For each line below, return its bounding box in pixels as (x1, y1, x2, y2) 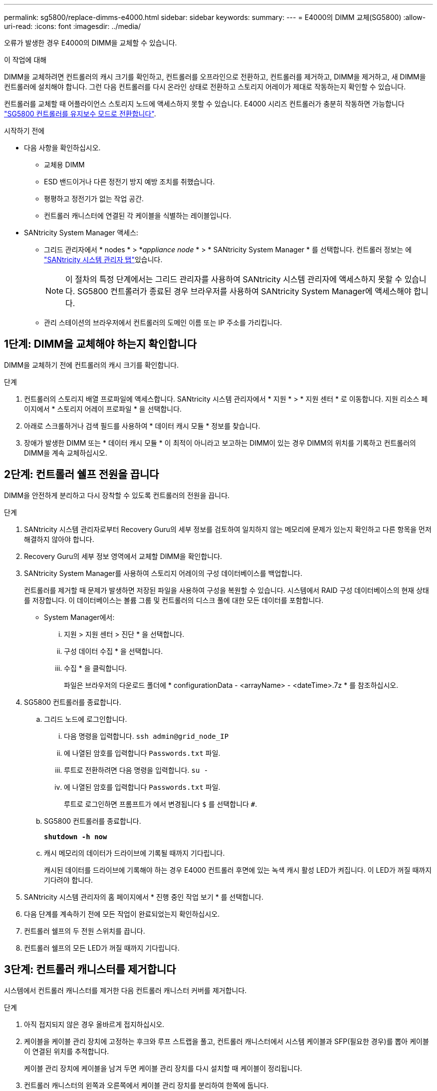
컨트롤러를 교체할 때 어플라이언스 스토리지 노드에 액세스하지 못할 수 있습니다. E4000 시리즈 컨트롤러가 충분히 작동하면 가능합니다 (4, 99, 405, 108)
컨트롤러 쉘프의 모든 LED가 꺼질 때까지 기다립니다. (24, 943, 180, 952)
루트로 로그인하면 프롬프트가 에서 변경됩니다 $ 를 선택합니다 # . (64, 799, 257, 808)
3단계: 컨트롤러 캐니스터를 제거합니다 (4, 963, 176, 976)
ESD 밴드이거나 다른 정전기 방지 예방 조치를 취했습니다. (44, 177, 215, 186)
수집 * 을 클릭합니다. (64, 663, 127, 672)
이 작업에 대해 (4, 55, 47, 64)
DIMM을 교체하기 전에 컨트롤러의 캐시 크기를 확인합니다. (4, 360, 179, 369)
